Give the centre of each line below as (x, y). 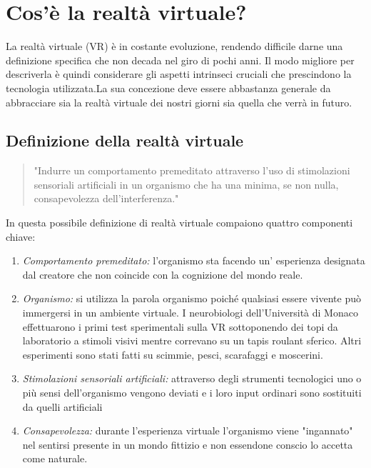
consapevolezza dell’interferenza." (106, 198)
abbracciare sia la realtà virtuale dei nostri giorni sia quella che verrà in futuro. (179, 102)
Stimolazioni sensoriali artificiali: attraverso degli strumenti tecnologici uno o (192, 378)
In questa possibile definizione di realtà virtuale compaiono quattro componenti (179, 223)
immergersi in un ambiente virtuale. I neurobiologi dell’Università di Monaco (190, 313)
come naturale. (55, 458)
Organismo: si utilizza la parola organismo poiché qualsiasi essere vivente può (192, 298)
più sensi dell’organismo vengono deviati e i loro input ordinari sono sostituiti (192, 393)
